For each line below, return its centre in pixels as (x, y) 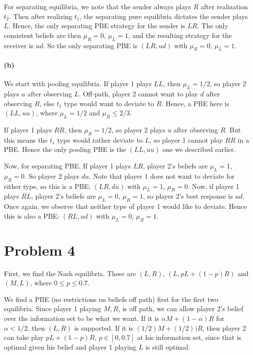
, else (47, 103)
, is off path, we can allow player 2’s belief (181, 308)
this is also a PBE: (32, 215)
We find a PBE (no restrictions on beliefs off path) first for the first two (111, 299)
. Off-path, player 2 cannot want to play (138, 93)
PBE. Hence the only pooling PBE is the (65, 149)
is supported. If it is (104, 327)
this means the (26, 140)
